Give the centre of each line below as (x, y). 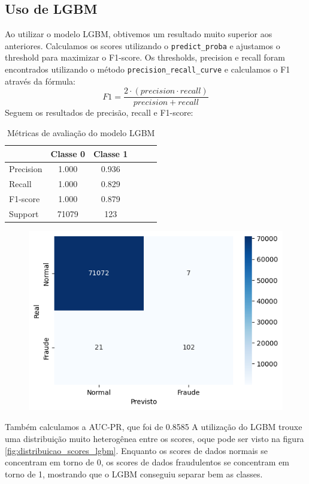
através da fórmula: (40, 81)
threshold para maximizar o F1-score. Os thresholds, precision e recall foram (145, 57)
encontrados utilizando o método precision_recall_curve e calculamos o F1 (148, 69)
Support (24, 213)
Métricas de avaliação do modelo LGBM (81, 132)
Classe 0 (68, 153)
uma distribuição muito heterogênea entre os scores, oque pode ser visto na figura (154, 438)
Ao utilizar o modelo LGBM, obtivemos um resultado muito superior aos (139, 34)
